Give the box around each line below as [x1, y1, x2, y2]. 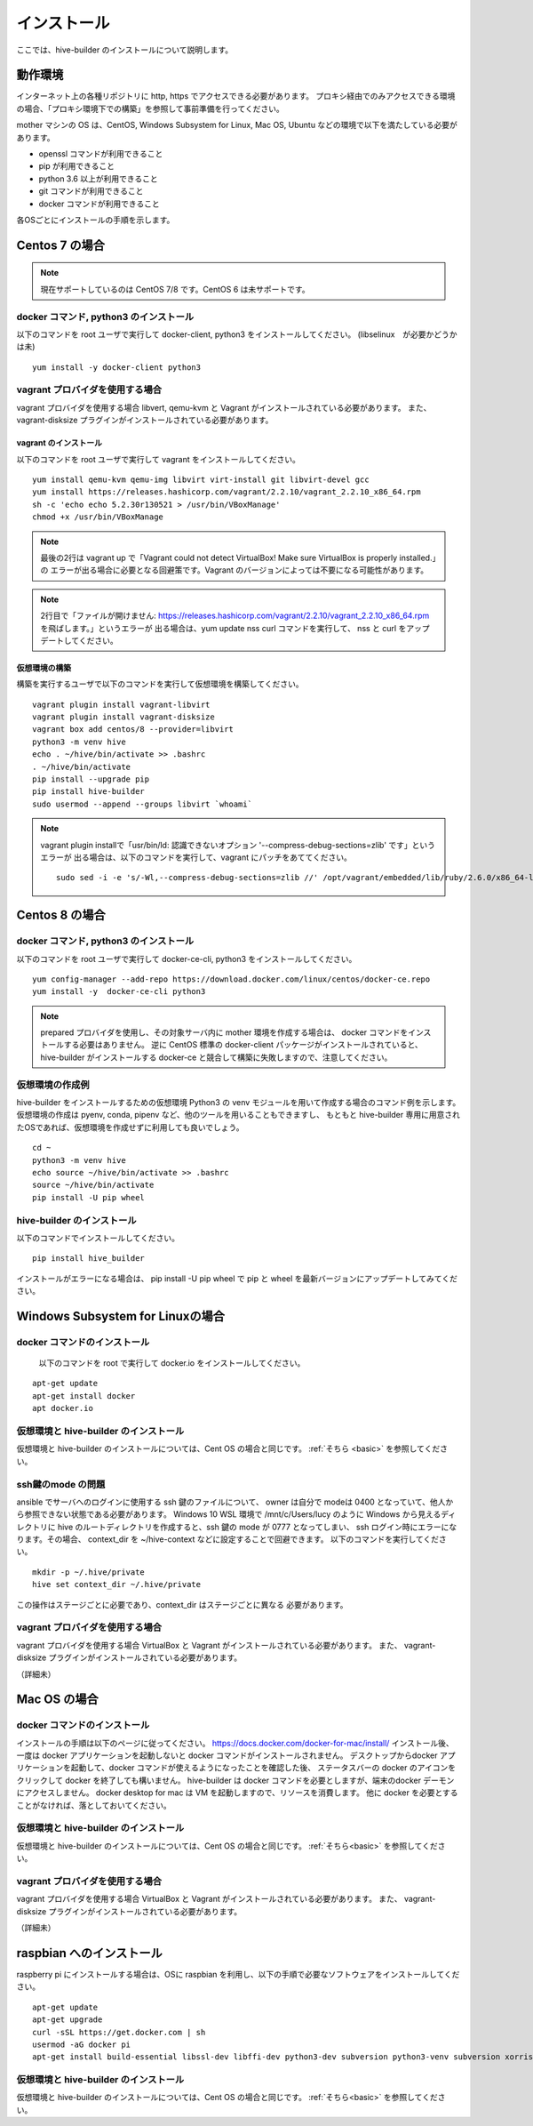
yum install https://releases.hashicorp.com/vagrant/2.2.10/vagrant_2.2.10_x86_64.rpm [32, 487, 421, 497]
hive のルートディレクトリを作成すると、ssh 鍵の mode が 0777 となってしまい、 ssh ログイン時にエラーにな [57, 1521, 457, 1532]
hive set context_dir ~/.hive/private [32, 1579, 202, 1590]
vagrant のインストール [16, 437, 102, 448]
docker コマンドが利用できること [38, 198, 160, 209]
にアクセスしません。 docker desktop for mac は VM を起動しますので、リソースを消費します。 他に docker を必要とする [16, 1787, 458, 1798]
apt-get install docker [32, 1391, 136, 1400]
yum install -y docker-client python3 [32, 362, 202, 373]
